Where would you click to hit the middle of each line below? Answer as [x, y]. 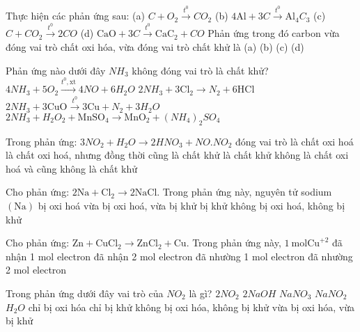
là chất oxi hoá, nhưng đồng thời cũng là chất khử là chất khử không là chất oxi [177, 155]
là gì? [201, 293]
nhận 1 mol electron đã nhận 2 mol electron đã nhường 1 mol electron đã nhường [179, 256]
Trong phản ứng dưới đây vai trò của [85, 293]
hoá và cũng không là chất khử [72, 168]
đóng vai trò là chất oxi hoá [295, 141]
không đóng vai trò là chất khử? [200, 70]
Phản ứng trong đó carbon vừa [274, 33]
